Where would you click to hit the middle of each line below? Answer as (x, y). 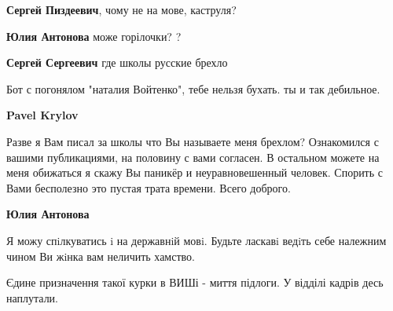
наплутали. (32, 297)
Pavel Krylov (42, 115)
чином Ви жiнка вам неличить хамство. (101, 256)
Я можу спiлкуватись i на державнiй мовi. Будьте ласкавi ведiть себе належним (196, 240)
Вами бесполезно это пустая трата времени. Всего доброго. (149, 187)
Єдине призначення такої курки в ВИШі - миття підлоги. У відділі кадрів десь (195, 282)
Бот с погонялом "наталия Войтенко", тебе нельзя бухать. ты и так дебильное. (193, 88)
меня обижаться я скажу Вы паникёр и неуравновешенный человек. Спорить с (195, 172)
